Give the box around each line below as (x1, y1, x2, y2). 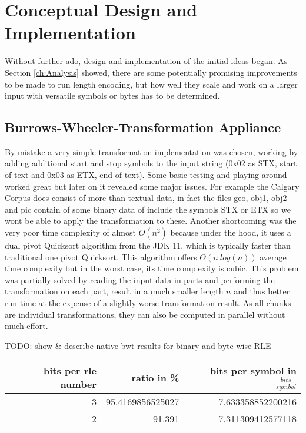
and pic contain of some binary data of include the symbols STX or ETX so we (5, 203, 291, 215)
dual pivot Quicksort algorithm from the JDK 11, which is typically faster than (5, 239, 291, 251)
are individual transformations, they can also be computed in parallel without (5, 308, 285, 320)
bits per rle (44, 364, 97, 378)
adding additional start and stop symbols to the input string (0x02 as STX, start (5, 157, 297, 169)
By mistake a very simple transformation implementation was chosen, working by (5, 145, 298, 157)
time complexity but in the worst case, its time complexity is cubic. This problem (5, 262, 299, 274)
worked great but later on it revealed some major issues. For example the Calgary (5, 180, 300, 192)
